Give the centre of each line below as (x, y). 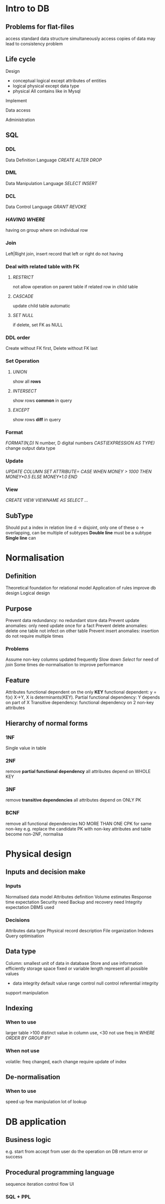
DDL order (18, 338)
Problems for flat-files (40, 27)
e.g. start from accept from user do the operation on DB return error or (77, 1151)
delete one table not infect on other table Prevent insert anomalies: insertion (82, 631)
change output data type (31, 448)
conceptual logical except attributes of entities (59, 80)
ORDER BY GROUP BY (28, 1038)
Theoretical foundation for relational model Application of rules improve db (81, 588)
